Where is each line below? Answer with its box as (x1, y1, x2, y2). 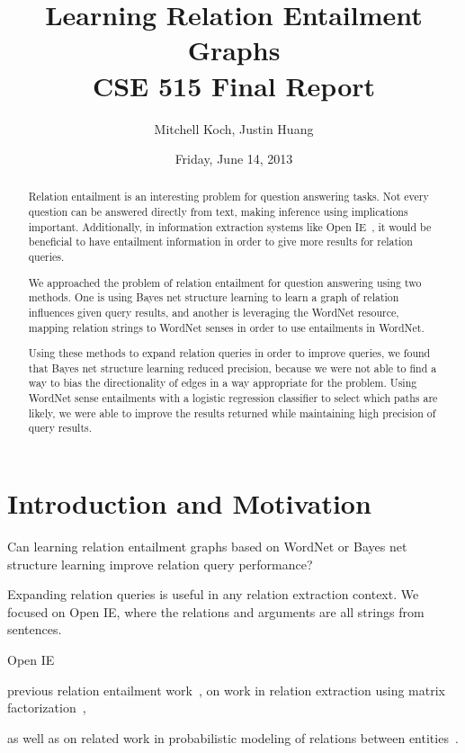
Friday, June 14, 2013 (174, 149, 293, 168)
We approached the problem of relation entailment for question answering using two (28, 274, 422, 290)
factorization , (7, 698, 86, 717)
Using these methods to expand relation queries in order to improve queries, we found (28, 345, 431, 361)
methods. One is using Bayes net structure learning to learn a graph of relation (28, 290, 399, 305)
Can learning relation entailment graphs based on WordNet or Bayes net (7, 537, 407, 556)
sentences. (7, 620, 62, 639)
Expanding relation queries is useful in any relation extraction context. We (7, 585, 419, 604)
